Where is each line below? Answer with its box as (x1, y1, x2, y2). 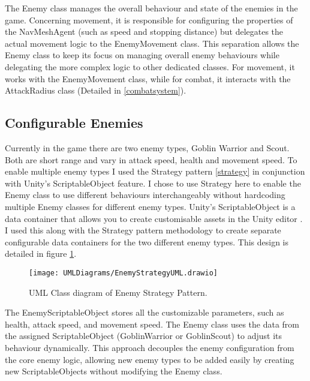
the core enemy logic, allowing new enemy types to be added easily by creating (5, 353, 294, 365)
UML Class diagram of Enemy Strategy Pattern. (29, 286, 207, 298)
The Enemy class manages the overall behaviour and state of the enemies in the (5, 2, 298, 14)
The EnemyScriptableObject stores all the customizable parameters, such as (5, 306, 284, 319)
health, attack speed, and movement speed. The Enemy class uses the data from (5, 317, 300, 330)
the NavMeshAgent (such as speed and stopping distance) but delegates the (5, 25, 284, 38)
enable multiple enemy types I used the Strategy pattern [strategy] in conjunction (5, 165, 305, 178)
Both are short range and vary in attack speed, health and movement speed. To (5, 153, 297, 166)
